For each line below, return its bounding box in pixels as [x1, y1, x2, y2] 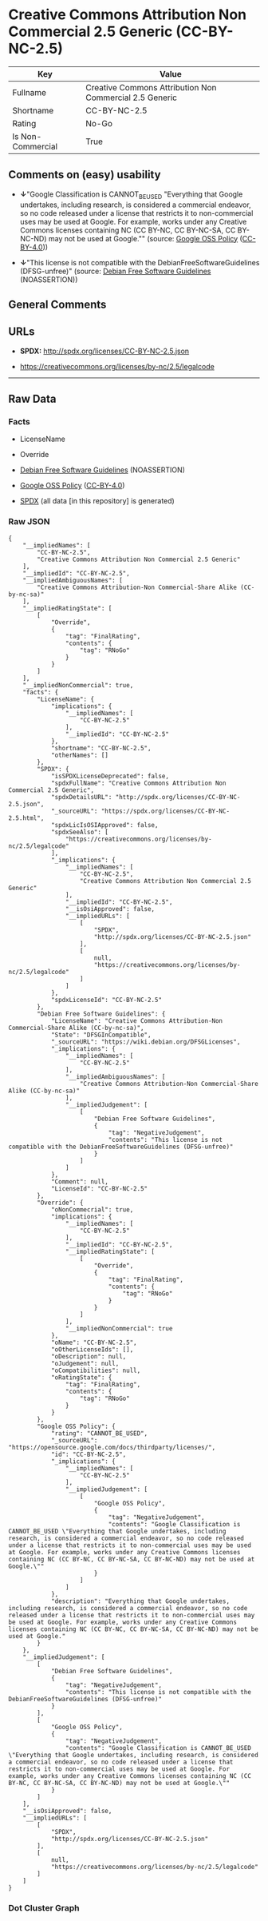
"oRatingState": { [50, 1373, 112, 1382]
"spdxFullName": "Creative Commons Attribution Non [50, 779, 227, 787]
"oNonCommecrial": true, [50, 1205, 134, 1214]
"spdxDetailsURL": [50, 793, 112, 801]
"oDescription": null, [50, 1352, 127, 1360]
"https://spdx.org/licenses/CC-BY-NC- [100, 807, 230, 815]
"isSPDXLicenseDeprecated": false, [50, 772, 170, 780]
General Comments [8, 297, 107, 311]
